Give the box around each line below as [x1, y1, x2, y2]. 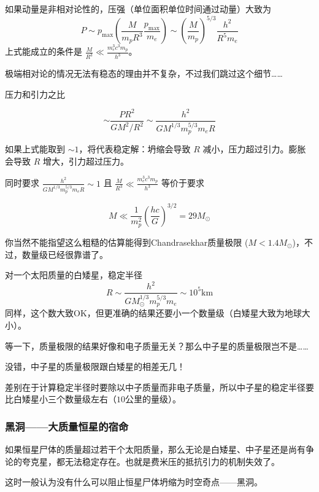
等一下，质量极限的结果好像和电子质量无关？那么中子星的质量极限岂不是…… [5, 339, 309, 352]
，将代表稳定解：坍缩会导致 [79, 143, 191, 155]
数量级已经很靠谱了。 [21, 248, 108, 260]
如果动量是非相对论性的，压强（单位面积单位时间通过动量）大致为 [5, 2, 271, 15]
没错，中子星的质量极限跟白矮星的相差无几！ [5, 360, 185, 373]
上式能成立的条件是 [5, 45, 82, 58]
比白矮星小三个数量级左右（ [5, 392, 117, 405]
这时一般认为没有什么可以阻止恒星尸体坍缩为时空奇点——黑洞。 [5, 475, 263, 488]
